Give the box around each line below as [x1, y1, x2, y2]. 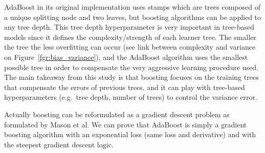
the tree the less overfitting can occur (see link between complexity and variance [4, 41, 256, 52]
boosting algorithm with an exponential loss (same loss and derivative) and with [4, 129, 256, 140]
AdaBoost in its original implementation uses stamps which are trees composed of [4, 2, 260, 12]
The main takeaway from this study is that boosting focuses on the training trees [4, 72, 259, 82]
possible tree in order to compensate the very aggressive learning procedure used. [4, 61, 258, 72]
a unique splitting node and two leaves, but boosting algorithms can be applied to [4, 11, 261, 22]
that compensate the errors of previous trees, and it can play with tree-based [4, 81, 245, 92]
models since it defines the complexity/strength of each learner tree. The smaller [4, 31, 256, 42]
